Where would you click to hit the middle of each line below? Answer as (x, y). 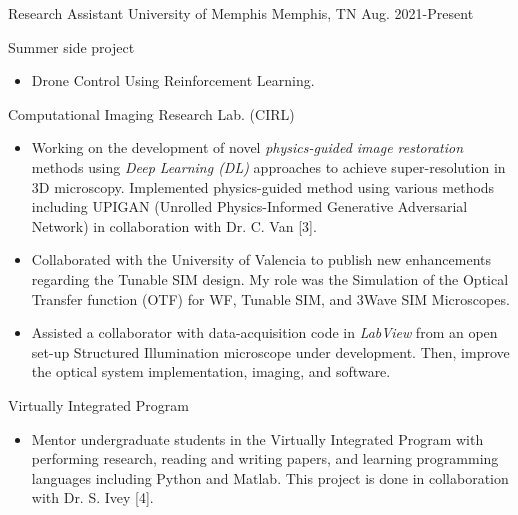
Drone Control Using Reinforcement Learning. (173, 80)
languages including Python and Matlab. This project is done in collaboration (270, 477)
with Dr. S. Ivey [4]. (92, 497)
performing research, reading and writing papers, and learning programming (265, 458)
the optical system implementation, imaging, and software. (211, 371)
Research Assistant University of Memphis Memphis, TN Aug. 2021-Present (241, 13)
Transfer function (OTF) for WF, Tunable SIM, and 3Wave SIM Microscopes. (270, 298)
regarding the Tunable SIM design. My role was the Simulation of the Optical (270, 278)
